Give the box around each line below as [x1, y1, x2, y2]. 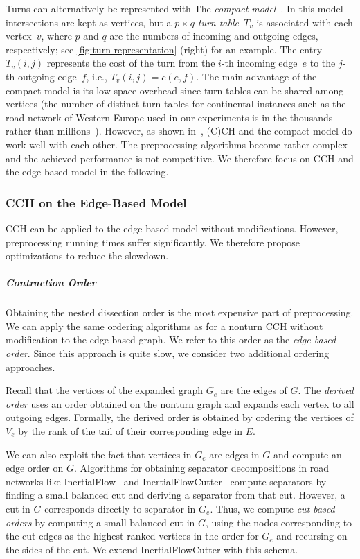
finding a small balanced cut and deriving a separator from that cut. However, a [6, 488, 345, 502]
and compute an [273, 447, 342, 461]
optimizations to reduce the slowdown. [6, 248, 169, 263]
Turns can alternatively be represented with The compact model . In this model [6, 1, 343, 15]
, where [41, 28, 72, 43]
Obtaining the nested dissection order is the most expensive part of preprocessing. [6, 305, 354, 320]
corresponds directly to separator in [44, 501, 196, 515]
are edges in [209, 447, 260, 461]
